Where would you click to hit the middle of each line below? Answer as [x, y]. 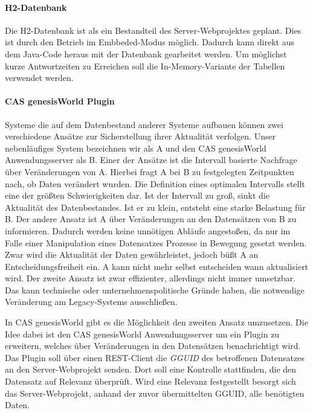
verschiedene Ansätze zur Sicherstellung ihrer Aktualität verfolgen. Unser [140, 136]
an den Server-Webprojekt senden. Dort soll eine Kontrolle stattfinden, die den [151, 369]
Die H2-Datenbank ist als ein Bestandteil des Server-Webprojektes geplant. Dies [153, 30]
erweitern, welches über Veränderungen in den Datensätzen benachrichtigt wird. [153, 346]
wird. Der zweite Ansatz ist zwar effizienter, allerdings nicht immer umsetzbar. [150, 278]
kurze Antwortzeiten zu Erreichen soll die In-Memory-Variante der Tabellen [145, 66]
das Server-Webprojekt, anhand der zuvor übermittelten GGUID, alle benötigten [155, 393]
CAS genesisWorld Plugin [60, 101]
